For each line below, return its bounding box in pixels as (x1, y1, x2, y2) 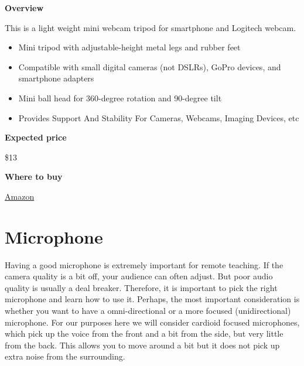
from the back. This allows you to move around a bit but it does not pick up (5, 338, 280, 351)
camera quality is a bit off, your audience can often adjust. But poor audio (5, 270, 273, 282)
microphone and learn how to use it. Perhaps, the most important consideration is (5, 293, 300, 305)
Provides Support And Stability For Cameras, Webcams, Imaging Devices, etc (18, 111, 299, 124)
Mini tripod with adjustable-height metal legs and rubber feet (18, 41, 241, 53)
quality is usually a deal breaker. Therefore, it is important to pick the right (5, 281, 278, 293)
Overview (5, 2, 44, 13)
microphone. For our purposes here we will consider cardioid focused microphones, (5, 316, 300, 328)
